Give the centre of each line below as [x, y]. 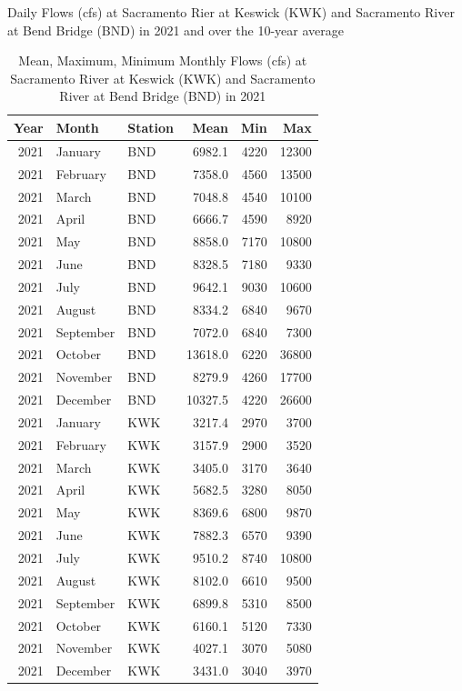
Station [151, 127]
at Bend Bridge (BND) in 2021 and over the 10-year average [176, 30]
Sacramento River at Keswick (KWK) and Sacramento [163, 78]
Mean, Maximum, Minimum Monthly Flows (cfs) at [163, 60]
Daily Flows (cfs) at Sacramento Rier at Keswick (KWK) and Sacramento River [231, 12]
